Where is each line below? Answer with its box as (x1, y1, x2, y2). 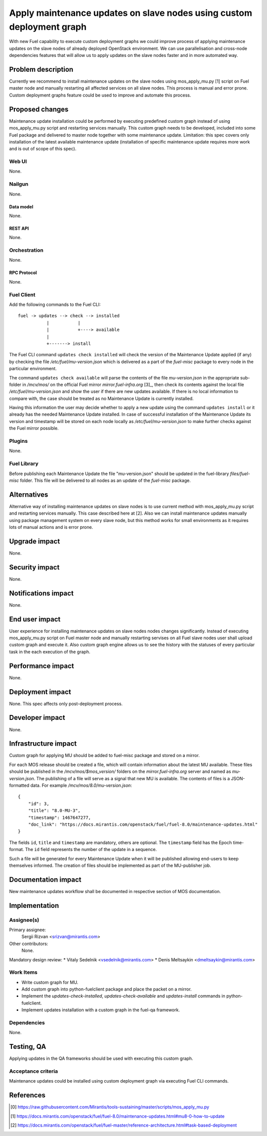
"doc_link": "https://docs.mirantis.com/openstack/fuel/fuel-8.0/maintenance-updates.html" (28, 821, 258, 827)
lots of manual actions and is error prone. (9, 524, 93, 530)
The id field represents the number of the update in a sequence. (25, 847, 157, 852)
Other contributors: (9, 941, 48, 947)
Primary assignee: (9, 927, 46, 933)
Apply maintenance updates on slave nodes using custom (9, 7, 252, 18)
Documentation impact (9, 875, 82, 884)
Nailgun (9, 181, 29, 188)
